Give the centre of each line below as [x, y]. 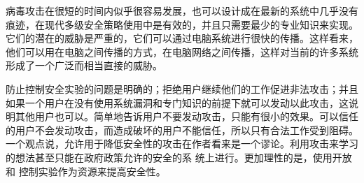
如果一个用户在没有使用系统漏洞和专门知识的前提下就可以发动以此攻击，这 [177, 102]
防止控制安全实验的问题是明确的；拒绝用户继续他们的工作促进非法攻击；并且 [182, 88]
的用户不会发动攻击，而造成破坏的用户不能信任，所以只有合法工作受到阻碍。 [182, 130]
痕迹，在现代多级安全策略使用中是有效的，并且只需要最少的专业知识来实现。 [182, 24]
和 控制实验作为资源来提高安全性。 [86, 171]
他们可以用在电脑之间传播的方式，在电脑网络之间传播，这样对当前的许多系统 [182, 51]
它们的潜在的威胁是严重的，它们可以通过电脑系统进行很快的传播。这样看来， [182, 38]
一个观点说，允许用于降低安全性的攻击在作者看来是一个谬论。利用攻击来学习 [182, 144]
